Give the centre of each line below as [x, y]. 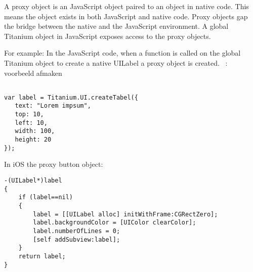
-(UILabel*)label [33, 180]
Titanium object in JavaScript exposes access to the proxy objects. [108, 36]
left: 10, [31, 123]
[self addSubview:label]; [77, 239]
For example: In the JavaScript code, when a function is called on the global [122, 53]
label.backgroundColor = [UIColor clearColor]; [115, 223]
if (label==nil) [46, 197]
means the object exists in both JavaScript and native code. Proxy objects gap [126, 16]
